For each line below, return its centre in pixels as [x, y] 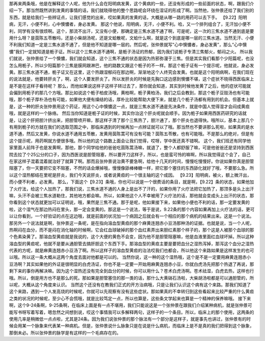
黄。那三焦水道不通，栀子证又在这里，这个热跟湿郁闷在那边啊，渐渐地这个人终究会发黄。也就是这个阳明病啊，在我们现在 [132, 72]
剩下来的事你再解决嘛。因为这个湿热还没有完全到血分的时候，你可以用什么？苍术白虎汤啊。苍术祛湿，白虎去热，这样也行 [132, 271]
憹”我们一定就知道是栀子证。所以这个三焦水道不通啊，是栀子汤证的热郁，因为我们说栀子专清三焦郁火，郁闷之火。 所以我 [131, 51]
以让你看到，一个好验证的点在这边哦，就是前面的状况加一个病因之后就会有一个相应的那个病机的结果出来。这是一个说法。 [132, 216]
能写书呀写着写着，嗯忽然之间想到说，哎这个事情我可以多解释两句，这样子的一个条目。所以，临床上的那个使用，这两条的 [132, 312]
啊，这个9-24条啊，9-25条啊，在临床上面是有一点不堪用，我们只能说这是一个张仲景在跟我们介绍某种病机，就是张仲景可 [131, 305]
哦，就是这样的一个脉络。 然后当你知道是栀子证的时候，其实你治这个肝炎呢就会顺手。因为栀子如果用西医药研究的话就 [128, 113]
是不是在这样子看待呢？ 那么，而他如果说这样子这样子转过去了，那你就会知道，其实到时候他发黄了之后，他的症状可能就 [130, 86]
